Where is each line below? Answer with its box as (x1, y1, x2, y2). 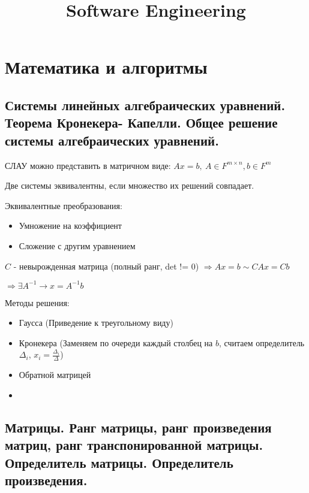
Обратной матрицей (19, 368, 91, 381)
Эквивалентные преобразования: (5, 199, 122, 211)
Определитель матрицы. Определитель (5, 453, 233, 471)
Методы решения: (5, 296, 70, 308)
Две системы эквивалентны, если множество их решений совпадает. (5, 179, 254, 192)
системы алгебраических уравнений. (5, 131, 219, 149)
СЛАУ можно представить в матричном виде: (5, 159, 171, 171)
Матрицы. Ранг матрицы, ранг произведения (5, 418, 272, 436)
